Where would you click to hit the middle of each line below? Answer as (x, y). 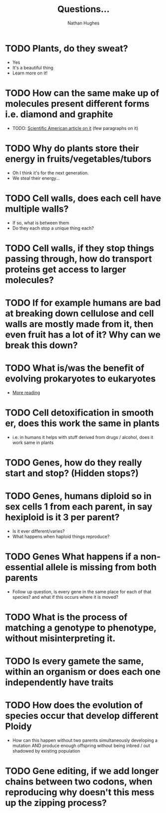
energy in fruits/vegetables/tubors (78, 159)
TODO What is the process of (66, 617)
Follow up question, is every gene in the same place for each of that (82, 592)
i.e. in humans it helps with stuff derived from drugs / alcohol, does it (83, 437)
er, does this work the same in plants (83, 423)
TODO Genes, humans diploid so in (78, 496)
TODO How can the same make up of (82, 93)
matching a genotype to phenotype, (81, 628)
